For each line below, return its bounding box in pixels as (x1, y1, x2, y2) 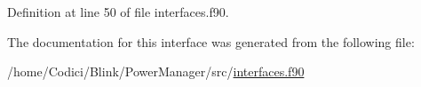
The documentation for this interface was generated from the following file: (7, 32, 415, 51)
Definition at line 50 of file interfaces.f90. (7, 3, 229, 20)
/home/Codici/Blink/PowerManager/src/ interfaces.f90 (7, 62, 305, 81)
